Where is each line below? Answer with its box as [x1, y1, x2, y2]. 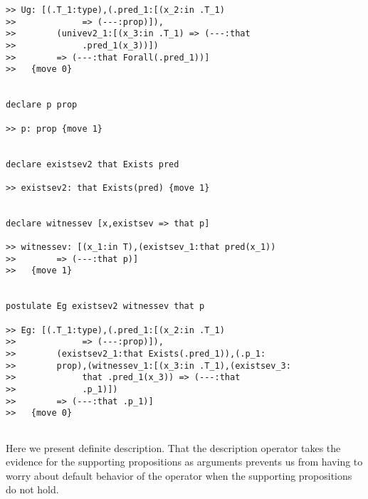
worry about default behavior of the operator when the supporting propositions [6, 468, 352, 483]
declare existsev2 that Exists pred [6, 159, 179, 169]
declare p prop [6, 100, 78, 110]
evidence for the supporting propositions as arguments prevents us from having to [6, 454, 363, 469]
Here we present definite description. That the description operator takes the [6, 440, 341, 455]
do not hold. [6, 482, 59, 497]
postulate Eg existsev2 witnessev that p [6, 301, 205, 312]
